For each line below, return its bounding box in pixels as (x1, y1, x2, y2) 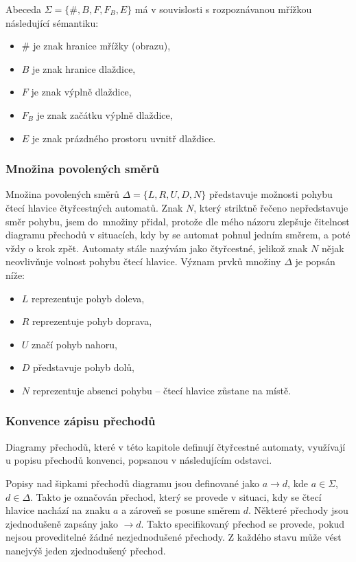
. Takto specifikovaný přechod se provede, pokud (141, 516, 345, 530)
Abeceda (5, 2, 42, 16)
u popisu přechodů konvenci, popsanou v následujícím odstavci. (5, 453, 272, 467)
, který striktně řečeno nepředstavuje (193, 200, 348, 214)
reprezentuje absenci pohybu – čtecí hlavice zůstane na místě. (32, 383, 292, 397)
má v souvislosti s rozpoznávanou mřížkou (134, 2, 312, 16)
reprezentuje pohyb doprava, (32, 314, 152, 328)
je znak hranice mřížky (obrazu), (33, 38, 171, 53)
